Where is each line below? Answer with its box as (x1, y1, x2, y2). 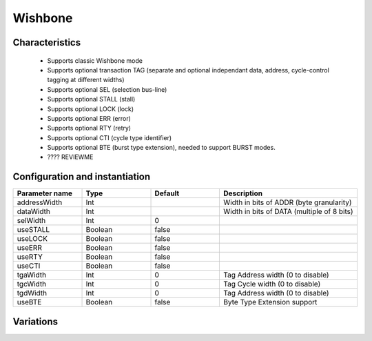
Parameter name (17, 188, 72, 198)
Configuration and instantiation (12, 171, 151, 183)
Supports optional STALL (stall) (47, 95, 136, 104)
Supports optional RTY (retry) (47, 124, 131, 133)
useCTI (17, 261, 41, 271)
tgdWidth (17, 289, 48, 298)
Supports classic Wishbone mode (47, 56, 143, 65)
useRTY (17, 252, 43, 262)
